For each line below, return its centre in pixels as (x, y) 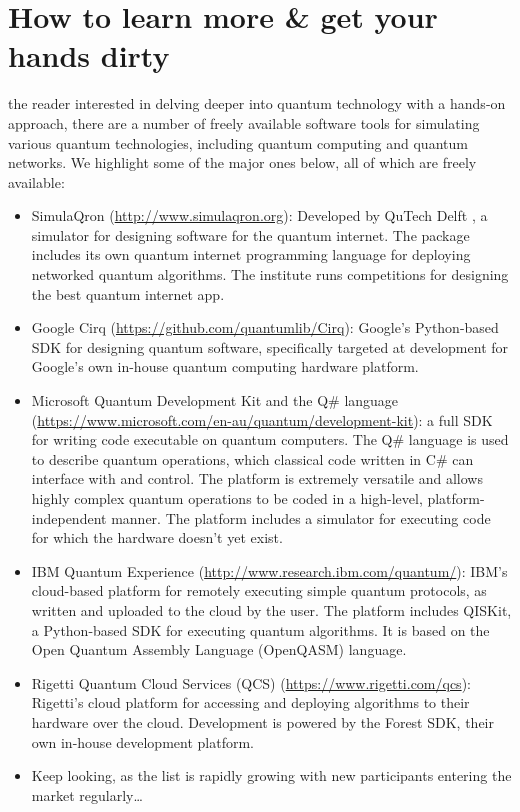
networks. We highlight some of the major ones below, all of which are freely (242, 162)
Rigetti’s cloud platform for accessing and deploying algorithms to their (250, 702)
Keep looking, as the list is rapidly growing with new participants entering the (271, 775)
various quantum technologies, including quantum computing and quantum (238, 142)
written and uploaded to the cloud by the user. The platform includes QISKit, (271, 609)
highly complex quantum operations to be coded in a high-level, (227, 498)
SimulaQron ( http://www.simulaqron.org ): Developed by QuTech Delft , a (259, 215)
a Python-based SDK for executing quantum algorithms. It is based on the (260, 629)
